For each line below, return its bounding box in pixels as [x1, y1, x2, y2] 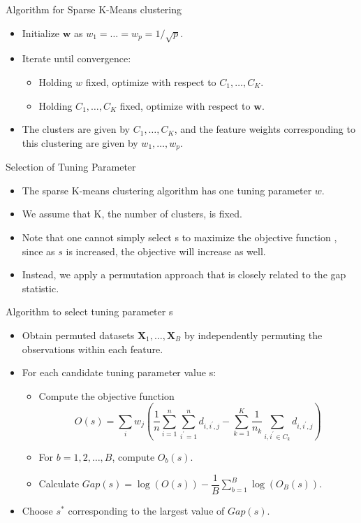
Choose [22, 503, 53, 517]
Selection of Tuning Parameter [6, 159, 136, 174]
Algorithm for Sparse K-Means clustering [6, 2, 182, 16]
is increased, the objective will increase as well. [66, 243, 266, 258]
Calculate [38, 476, 80, 491]
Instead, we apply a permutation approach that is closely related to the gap [22, 267, 346, 282]
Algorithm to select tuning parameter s [6, 304, 173, 319]
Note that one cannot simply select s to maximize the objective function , [22, 229, 337, 244]
